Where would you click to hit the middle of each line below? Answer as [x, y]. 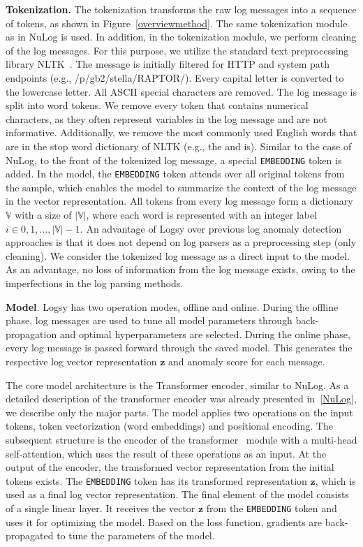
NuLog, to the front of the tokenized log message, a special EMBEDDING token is [174, 160]
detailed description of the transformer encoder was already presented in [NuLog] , [181, 399]
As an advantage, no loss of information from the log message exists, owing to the [180, 269]
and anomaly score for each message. [246, 361]
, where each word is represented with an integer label [202, 215]
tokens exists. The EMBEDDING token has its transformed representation [156, 480]
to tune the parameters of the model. [136, 535]
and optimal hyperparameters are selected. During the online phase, [205, 334]
